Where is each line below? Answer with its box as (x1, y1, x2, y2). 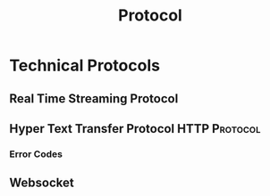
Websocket (9, 176, 74, 191)
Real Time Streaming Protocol (9, 91, 179, 106)
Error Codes (9, 148, 63, 160)
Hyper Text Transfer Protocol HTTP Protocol (9, 121, 261, 136)
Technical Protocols (9, 55, 161, 76)
